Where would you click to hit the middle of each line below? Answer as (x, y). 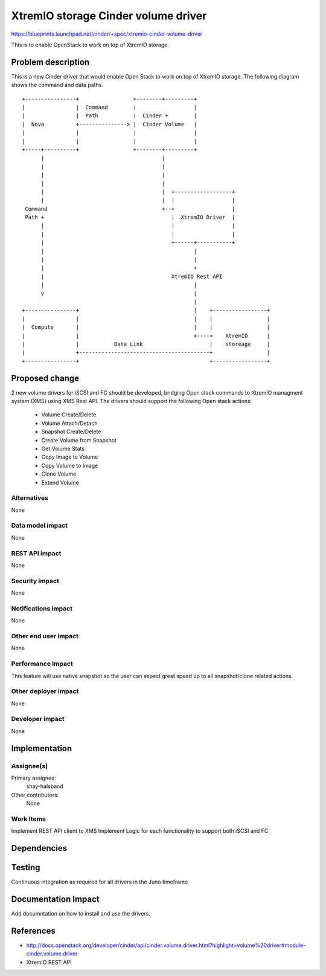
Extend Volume (60, 482)
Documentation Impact (55, 900)
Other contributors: (35, 795)
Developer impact (38, 719)
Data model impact (40, 526)
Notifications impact (42, 609)
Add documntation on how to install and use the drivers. (81, 914)
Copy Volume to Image (70, 465)
